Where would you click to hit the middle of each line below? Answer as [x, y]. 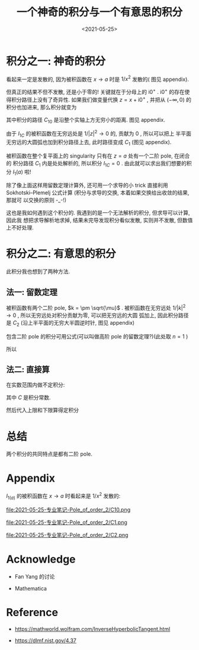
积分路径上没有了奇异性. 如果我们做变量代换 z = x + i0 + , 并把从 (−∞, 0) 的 [101, 99]
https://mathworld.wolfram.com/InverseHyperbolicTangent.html [92, 629]
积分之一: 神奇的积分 [56, 61]
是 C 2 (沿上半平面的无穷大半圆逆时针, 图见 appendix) [70, 323]
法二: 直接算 [28, 369]
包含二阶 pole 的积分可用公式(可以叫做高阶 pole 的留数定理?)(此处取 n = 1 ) [97, 336]
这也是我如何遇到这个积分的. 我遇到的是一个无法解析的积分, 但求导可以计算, [98, 213]
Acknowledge [41, 559]
